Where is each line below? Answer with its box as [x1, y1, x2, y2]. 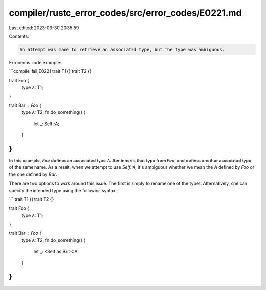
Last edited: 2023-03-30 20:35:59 [9, 25, 79, 31]
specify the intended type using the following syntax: [9, 187, 117, 193]
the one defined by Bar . [9, 171, 58, 177]
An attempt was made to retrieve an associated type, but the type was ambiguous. [19, 47, 225, 52]
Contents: [9, 33, 29, 39]
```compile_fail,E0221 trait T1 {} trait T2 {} [9, 68, 92, 74]
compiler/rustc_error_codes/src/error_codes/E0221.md [9, 7, 242, 18]
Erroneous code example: [9, 59, 62, 65]
